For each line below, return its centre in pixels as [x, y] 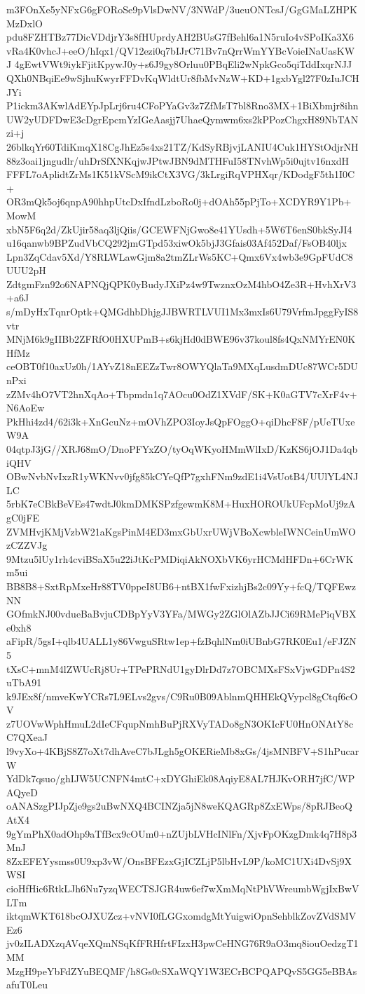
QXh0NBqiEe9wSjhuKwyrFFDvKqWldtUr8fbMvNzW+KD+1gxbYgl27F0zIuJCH [183, 77]
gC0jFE [23, 517]
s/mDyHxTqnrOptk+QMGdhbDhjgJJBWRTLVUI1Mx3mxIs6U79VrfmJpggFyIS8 [182, 312]
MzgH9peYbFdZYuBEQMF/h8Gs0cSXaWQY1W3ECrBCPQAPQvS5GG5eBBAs [182, 971]
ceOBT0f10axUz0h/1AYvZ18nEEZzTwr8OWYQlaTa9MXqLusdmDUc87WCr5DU [182, 366]
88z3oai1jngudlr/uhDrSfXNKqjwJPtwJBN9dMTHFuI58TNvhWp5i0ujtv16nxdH [178, 160]
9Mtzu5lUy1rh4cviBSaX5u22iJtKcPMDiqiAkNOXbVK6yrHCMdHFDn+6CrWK [180, 558]
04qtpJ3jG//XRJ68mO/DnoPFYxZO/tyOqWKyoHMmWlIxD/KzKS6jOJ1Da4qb [182, 449]
